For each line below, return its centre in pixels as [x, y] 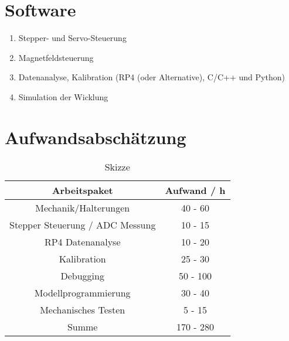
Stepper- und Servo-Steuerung [72, 38]
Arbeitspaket [82, 190]
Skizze [117, 166]
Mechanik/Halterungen [83, 207]
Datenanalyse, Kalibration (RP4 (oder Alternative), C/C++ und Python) [152, 77]
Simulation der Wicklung [63, 96]
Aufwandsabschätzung [96, 137]
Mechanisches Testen [83, 309]
